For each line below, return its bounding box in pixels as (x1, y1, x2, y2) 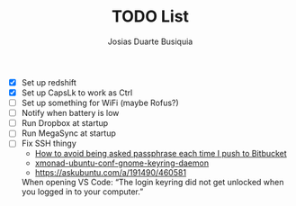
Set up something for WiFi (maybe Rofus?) (21, 97, 179, 109)
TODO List (111, 6, 190, 27)
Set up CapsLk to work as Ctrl (21, 87, 133, 98)
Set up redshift (21, 76, 77, 87)
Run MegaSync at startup (21, 128, 116, 139)
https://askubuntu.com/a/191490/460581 (34, 167, 186, 178)
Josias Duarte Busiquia (107, 36, 193, 47)
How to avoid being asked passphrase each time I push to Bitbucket (34, 148, 287, 159)
